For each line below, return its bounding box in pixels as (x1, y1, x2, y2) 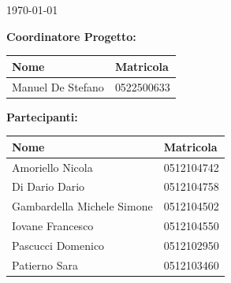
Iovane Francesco (12, 218, 94, 234)
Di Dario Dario (12, 178, 85, 195)
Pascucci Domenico (12, 236, 105, 253)
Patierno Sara (12, 256, 78, 273)
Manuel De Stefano (12, 78, 104, 95)
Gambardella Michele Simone (12, 198, 153, 214)
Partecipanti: (6, 108, 78, 125)
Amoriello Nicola (12, 158, 93, 175)
